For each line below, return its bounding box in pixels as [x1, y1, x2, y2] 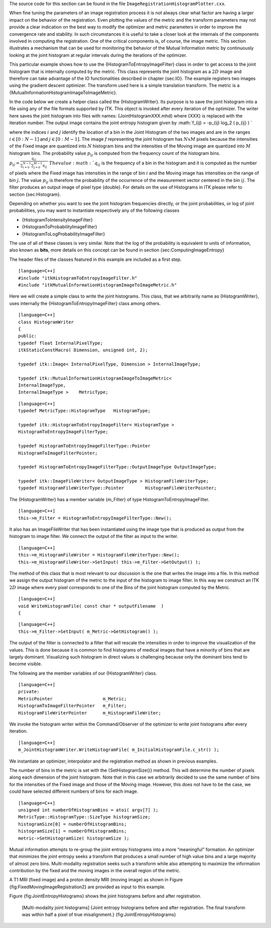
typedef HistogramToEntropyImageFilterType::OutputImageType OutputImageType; [18, 464, 217, 470]
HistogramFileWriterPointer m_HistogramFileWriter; [18, 710, 162, 716]
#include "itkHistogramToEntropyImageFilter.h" [18, 275, 138, 281]
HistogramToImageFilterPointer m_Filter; [18, 703, 127, 709]
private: [18, 689, 40, 695]
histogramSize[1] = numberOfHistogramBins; [18, 828, 127, 834]
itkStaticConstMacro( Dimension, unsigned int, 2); [18, 347, 148, 353]
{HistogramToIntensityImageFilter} [22, 217, 93, 223]
